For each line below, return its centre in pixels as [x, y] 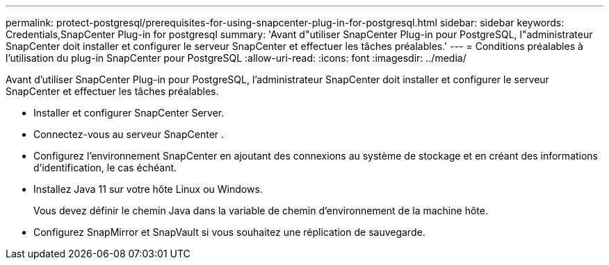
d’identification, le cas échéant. [105, 168]
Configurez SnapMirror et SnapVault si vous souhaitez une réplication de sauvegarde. [229, 232]
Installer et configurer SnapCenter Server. [129, 113]
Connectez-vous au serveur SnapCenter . [129, 134]
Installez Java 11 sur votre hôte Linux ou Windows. [148, 189]
